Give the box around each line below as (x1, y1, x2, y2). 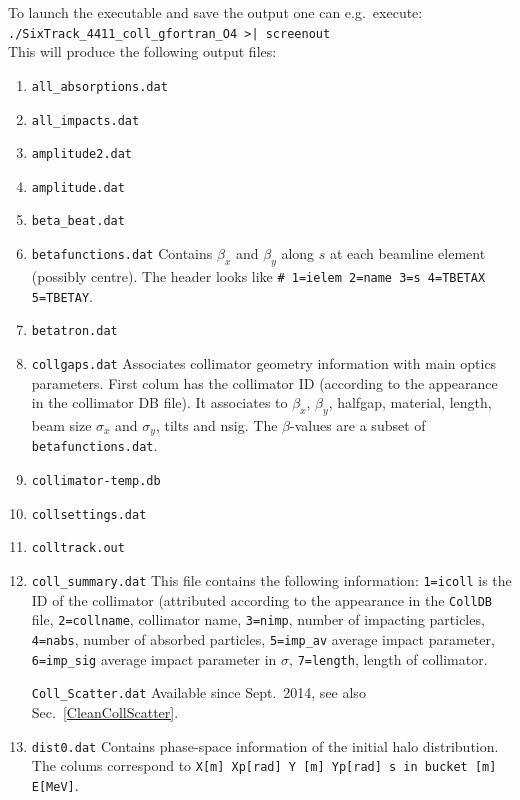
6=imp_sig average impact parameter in (31, 648, 277, 669)
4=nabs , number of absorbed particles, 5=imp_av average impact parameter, (31, 628, 495, 649)
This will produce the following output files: (8, 41, 277, 62)
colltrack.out (31, 541, 125, 556)
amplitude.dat (31, 180, 125, 195)
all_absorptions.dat (31, 79, 168, 94)
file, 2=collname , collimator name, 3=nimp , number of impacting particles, (31, 609, 485, 630)
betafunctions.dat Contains (31, 243, 213, 264)
